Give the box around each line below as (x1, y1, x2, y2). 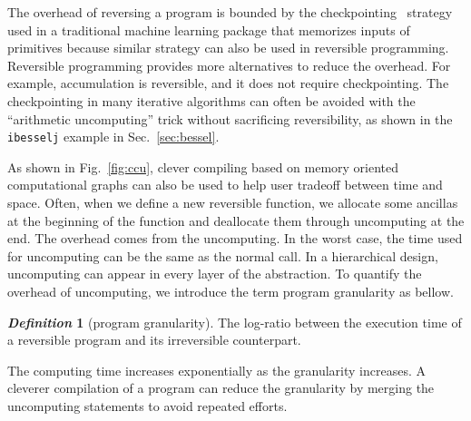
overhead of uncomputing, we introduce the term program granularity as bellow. (7, 281, 454, 300)
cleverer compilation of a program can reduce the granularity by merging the (7, 378, 435, 397)
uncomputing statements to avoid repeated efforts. (7, 396, 288, 415)
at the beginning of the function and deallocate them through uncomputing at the (7, 210, 465, 230)
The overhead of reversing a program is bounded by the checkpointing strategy (7, 3, 453, 21)
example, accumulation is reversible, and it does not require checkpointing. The (7, 73, 449, 93)
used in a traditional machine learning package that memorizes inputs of (7, 20, 410, 39)
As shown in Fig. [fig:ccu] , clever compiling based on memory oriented (7, 157, 399, 176)
